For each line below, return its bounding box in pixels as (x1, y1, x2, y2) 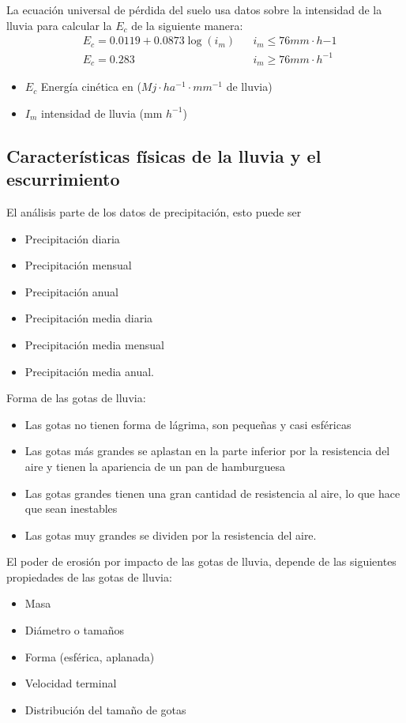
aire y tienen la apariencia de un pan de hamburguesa (24, 458, 286, 474)
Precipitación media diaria (24, 310, 153, 326)
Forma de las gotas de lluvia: (6, 390, 146, 406)
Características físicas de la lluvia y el (6, 143, 321, 168)
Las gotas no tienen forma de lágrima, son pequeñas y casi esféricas (24, 416, 351, 432)
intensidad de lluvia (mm (41, 104, 163, 121)
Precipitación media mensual (24, 336, 164, 352)
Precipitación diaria (24, 230, 120, 247)
